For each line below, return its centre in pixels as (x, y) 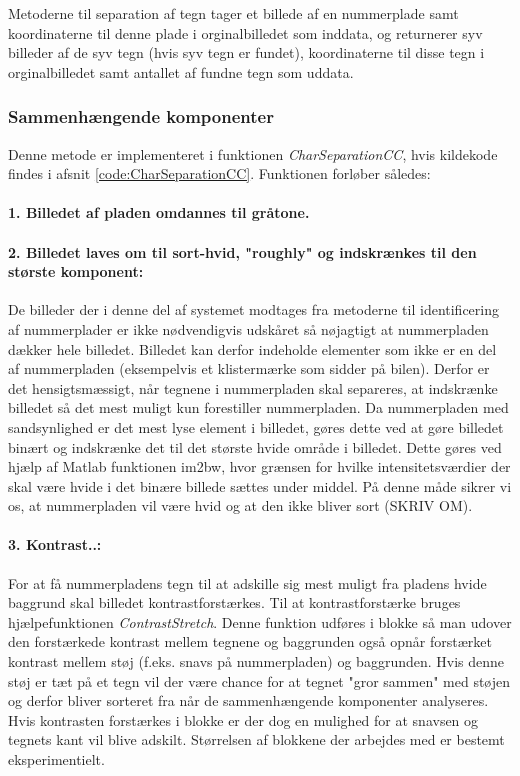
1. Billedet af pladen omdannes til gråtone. (159, 212)
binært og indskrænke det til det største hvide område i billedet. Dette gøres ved (255, 446)
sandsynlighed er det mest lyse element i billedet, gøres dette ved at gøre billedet (256, 426)
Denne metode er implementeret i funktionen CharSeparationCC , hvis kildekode (253, 153)
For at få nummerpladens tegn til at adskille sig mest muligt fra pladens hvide (247, 582)
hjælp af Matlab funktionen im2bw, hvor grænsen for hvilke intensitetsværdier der (259, 466)
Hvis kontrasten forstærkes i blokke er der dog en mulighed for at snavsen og (243, 719)
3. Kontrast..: (55, 544)
